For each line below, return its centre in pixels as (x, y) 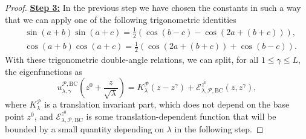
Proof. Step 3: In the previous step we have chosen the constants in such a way (153, 7)
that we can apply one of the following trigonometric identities (121, 19)
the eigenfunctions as (44, 71)
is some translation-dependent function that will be (181, 116)
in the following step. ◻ (219, 128)
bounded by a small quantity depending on (85, 128)
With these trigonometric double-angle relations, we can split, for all (132, 59)
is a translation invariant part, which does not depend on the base (167, 104)
